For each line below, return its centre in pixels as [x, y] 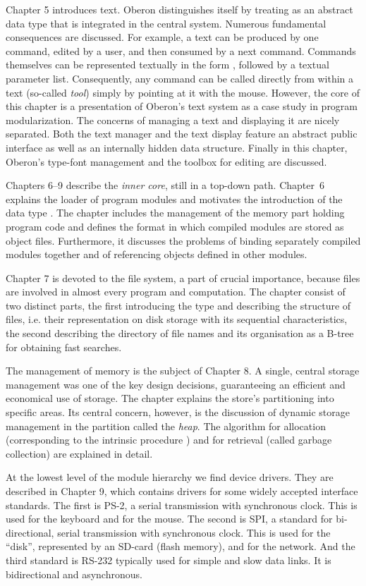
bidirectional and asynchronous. [74, 574]
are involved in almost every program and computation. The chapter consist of [176, 292]
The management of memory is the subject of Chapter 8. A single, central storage [183, 371]
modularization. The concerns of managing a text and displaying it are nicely [173, 120]
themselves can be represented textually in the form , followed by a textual [167, 65]
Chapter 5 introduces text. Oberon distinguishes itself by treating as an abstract [179, 9]
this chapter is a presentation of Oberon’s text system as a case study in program [182, 106]
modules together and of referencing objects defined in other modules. [157, 254]
